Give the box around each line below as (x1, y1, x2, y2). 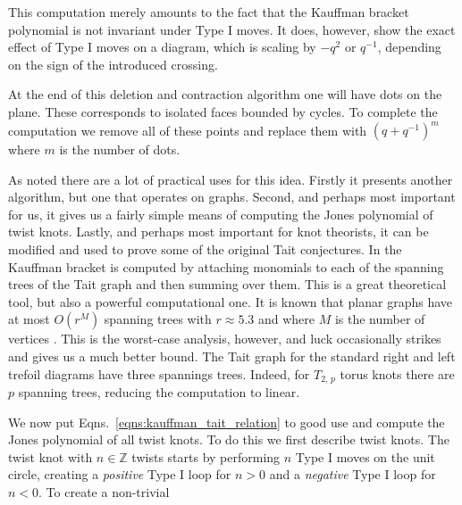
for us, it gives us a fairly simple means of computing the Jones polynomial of (8, 204, 433, 223)
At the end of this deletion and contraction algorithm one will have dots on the (8, 85, 442, 103)
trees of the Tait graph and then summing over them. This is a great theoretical (8, 275, 447, 294)
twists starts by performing (131, 447, 281, 466)
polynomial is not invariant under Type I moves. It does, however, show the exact (8, 20, 456, 38)
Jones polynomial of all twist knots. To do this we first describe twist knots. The (8, 430, 449, 449)
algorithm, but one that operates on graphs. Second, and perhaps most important (8, 187, 456, 206)
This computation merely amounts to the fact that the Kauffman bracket (8, 3, 409, 21)
